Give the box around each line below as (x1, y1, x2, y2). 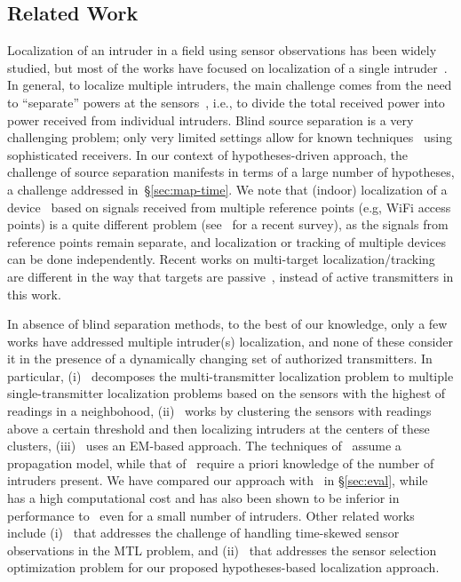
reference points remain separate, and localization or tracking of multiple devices (7, 232, 446, 251)
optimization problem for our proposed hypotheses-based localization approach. (7, 558, 440, 577)
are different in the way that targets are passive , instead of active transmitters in (7, 267, 454, 285)
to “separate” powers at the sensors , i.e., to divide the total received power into (7, 92, 445, 111)
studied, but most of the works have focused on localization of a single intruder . (7, 58, 448, 76)
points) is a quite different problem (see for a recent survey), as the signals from (7, 215, 449, 234)
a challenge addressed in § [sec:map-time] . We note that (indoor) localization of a (7, 179, 448, 198)
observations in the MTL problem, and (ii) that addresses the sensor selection (7, 540, 437, 559)
